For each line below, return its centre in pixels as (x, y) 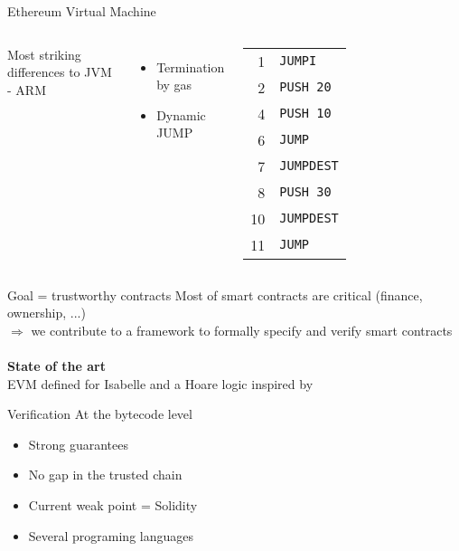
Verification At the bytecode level (100, 414)
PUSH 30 (305, 192)
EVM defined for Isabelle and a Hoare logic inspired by (160, 383)
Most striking (44, 54)
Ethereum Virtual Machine (82, 11)
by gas (174, 85)
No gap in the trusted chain (105, 475)
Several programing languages (111, 535)
